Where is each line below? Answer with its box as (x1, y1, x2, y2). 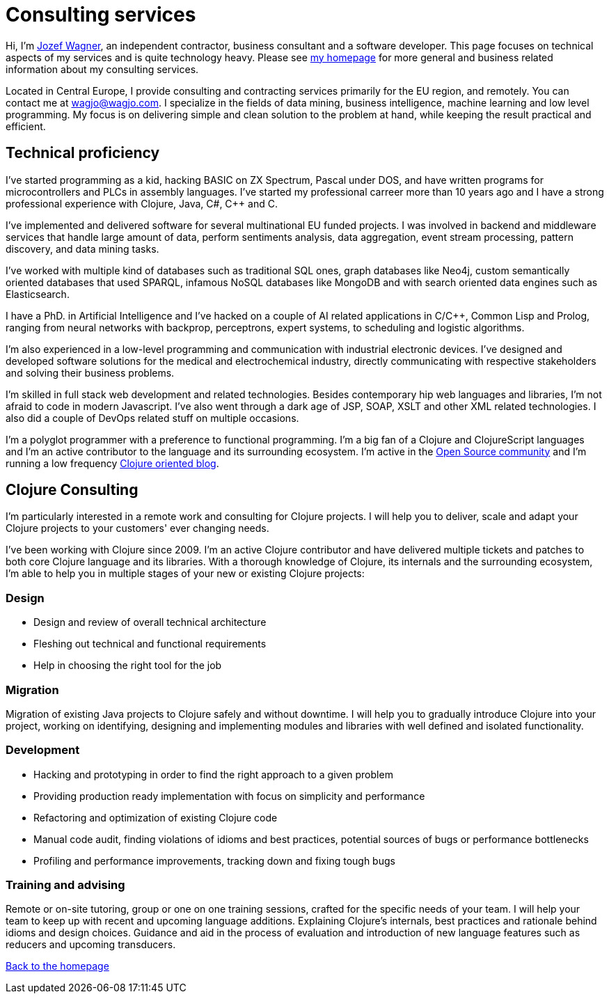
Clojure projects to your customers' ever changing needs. (6, 522, 269, 535)
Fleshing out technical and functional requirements (33, 638, 267, 650)
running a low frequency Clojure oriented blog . (6, 457, 219, 469)
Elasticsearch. (6, 288, 70, 300)
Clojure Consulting (6, 481, 139, 499)
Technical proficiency (6, 144, 160, 162)
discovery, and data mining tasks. (6, 242, 159, 255)
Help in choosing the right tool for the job (33, 659, 222, 672)
